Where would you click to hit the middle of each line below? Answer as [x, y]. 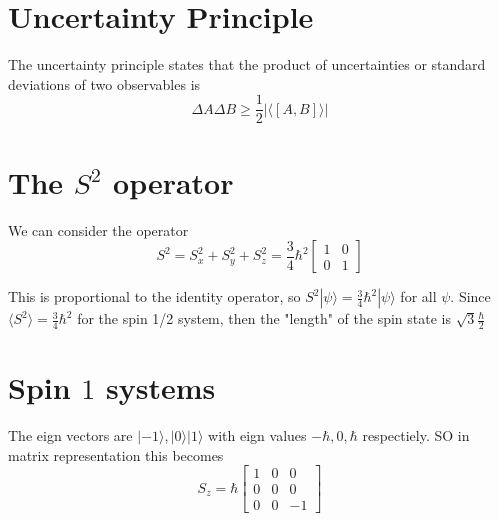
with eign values [257, 435]
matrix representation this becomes [116, 454]
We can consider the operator [98, 229]
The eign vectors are [70, 435]
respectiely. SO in [416, 435]
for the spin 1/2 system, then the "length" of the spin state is [264, 318]
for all [418, 296]
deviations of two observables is [104, 83]
